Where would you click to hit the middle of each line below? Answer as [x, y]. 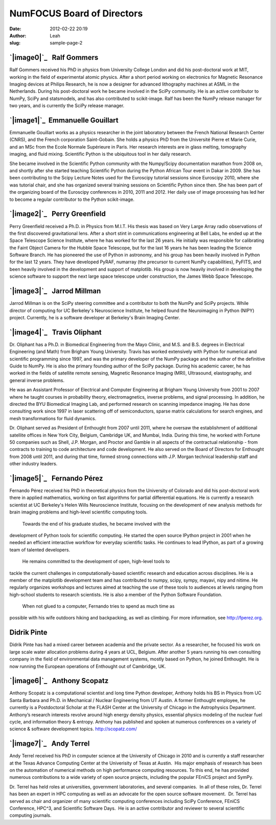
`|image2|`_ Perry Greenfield [57, 214]
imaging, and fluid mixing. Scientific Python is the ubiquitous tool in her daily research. [100, 154]
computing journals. [30, 815]
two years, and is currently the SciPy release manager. [67, 106]
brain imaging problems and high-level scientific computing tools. [78, 512]
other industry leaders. [33, 464]
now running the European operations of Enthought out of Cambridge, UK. [88, 666]
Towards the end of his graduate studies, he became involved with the [96, 524]
